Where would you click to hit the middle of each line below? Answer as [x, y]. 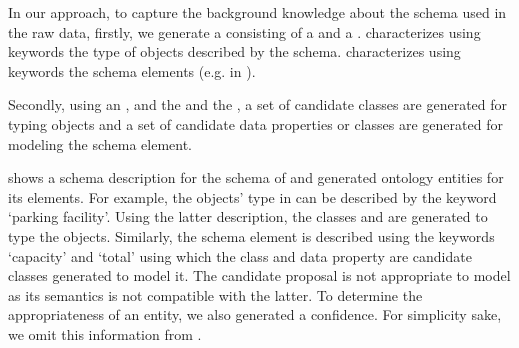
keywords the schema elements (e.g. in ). [132, 70]
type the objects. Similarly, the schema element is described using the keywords [251, 235]
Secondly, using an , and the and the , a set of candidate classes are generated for [258, 104]
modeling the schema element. [100, 143]
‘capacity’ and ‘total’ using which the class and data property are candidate [240, 255]
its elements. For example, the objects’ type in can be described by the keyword [252, 196]
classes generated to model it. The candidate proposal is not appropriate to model [259, 275]
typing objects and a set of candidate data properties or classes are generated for [255, 123]
